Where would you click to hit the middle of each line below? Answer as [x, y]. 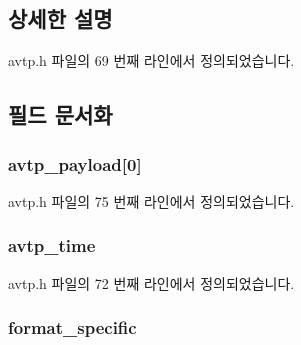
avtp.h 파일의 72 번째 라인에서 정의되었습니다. [151, 282]
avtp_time [52, 245]
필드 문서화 [60, 114]
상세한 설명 [60, 18]
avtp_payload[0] [75, 163]
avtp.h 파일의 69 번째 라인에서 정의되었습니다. [151, 60]
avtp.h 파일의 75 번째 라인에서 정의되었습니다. [151, 200]
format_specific [72, 327]
